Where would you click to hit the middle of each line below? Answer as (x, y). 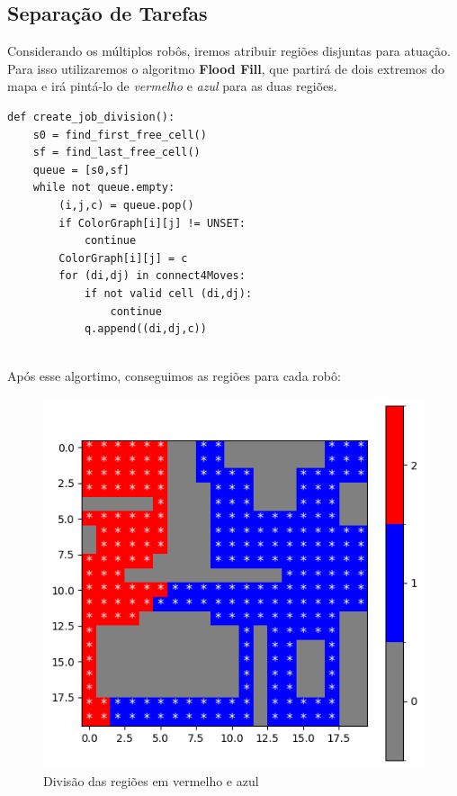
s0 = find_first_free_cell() (120, 135)
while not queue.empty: (104, 188)
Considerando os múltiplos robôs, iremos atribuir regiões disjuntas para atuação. (229, 51)
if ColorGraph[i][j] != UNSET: (152, 223)
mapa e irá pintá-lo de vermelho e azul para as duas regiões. (172, 86)
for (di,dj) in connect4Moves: (152, 276)
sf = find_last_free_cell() (116, 153)
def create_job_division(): (91, 117)
